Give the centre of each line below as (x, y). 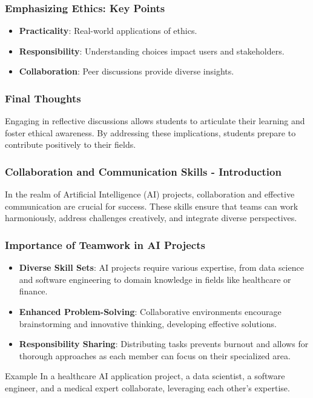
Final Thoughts (43, 98)
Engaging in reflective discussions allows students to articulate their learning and (155, 121)
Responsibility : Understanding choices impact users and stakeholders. (152, 51)
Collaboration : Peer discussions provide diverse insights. (127, 71)
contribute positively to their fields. (71, 144)
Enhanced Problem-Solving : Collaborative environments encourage (150, 311)
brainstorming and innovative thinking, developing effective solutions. (148, 323)
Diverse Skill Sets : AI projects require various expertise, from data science (161, 267)
